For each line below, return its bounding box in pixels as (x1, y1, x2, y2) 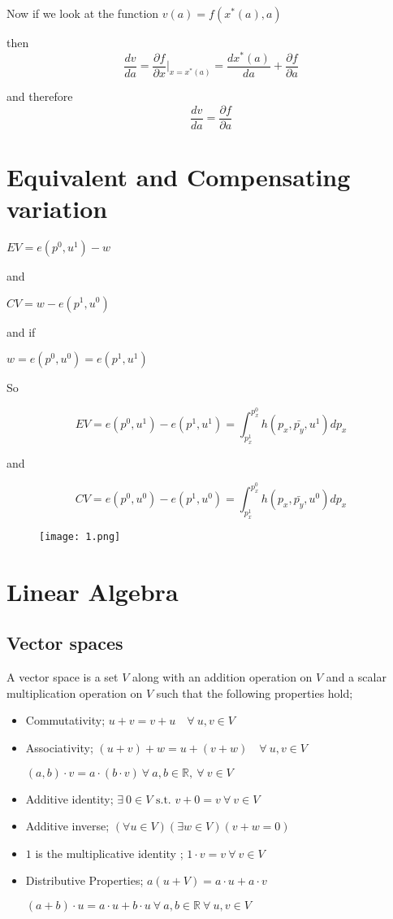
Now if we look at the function (6, 5, 159, 21)
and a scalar (326, 669, 387, 686)
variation (6, 192, 108, 225)
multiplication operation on (6, 684, 143, 701)
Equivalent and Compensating (6, 159, 351, 193)
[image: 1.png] (39, 530, 121, 542)
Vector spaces (6, 630, 123, 655)
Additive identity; (25, 790, 114, 807)
